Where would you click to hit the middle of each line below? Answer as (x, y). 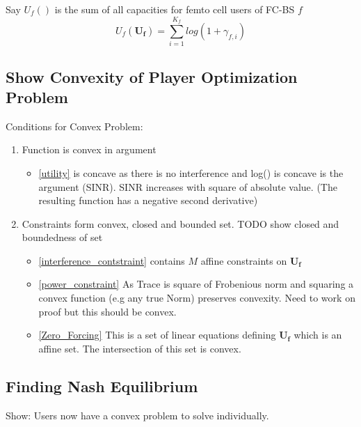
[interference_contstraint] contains (112, 260)
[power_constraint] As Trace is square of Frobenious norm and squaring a (196, 284)
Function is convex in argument (89, 149)
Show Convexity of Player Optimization (152, 76)
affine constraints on (244, 260)
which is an (318, 335)
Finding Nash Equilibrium (102, 386)
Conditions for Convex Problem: (74, 126)
